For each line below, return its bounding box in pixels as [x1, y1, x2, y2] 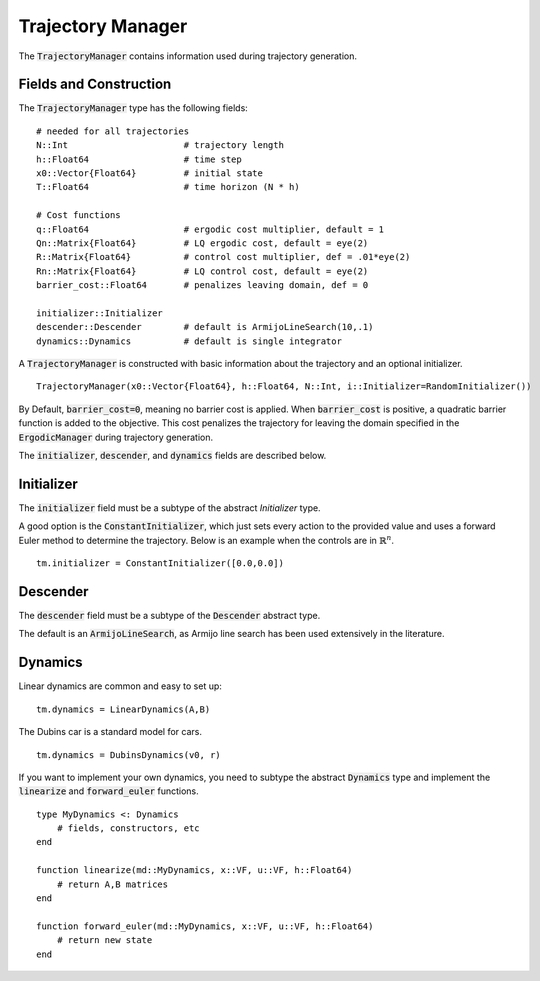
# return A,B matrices [56, 878, 169, 890]
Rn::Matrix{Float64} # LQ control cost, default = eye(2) [36, 265, 369, 277]
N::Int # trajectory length [36, 140, 285, 151]
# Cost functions [36, 210, 121, 221]
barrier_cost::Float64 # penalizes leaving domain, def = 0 [36, 280, 369, 291]
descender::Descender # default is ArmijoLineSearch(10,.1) [36, 321, 374, 333]
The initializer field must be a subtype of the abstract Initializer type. [18, 501, 321, 514]
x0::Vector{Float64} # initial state [36, 168, 264, 179]
